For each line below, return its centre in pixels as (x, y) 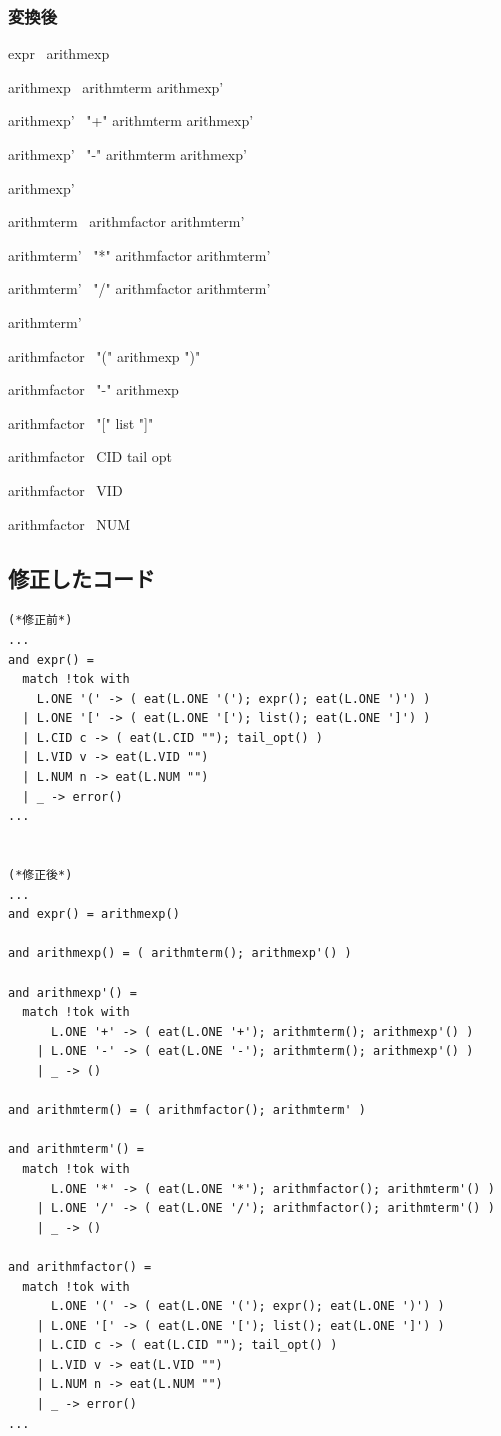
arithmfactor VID (65, 489)
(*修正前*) (40, 620)
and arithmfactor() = (80, 1266)
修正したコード (81, 577)
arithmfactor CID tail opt (90, 456)
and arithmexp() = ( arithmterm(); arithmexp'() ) (180, 953)
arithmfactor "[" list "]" (81, 422)
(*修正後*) (40, 875)
